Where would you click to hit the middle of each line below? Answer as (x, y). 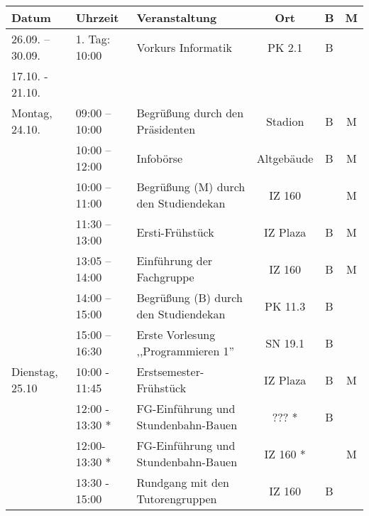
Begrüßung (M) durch (191, 187)
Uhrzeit (97, 17)
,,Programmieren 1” (186, 351)
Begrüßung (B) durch (189, 297)
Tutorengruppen (177, 499)
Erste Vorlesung (176, 334)
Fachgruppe (165, 277)
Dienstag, (35, 371)
